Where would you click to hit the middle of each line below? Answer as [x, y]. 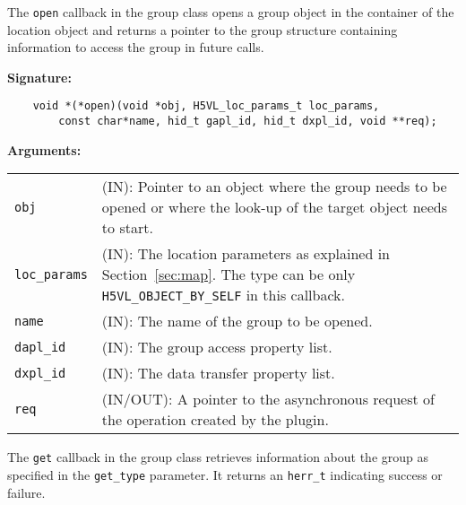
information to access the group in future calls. [136, 47]
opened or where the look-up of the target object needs [274, 207]
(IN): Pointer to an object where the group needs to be [274, 187]
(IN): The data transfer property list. [218, 373]
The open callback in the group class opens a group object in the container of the [231, 12]
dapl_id [40, 347]
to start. [127, 228]
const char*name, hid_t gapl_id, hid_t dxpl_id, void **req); [248, 122]
